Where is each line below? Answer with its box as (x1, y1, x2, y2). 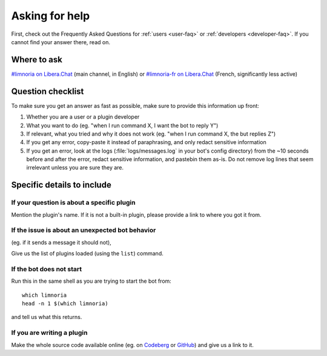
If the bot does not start (11, 265, 82, 273)
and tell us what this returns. (11, 314, 82, 321)
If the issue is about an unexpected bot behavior (11, 226, 156, 234)
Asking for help (11, 9, 90, 22)
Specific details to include (11, 180, 111, 190)
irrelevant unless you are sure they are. (26, 164, 124, 171)
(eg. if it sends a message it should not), (11, 239, 111, 246)
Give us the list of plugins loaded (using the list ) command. (11, 250, 163, 257)
